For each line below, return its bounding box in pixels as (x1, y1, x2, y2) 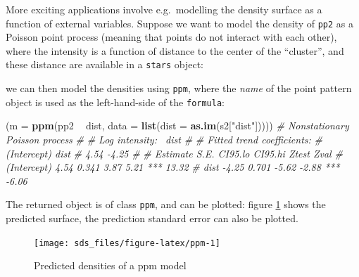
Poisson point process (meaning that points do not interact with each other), (6, 30, 337, 44)
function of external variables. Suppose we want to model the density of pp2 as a (6, 15, 353, 30)
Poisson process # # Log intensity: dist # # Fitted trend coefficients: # (6, 132, 322, 146)
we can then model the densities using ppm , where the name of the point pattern (6, 81, 352, 96)
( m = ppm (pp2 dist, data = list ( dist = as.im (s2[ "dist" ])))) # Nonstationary (6, 118, 349, 133)
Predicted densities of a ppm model (34, 258, 187, 273)
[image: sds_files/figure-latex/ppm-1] (34, 238, 220, 248)
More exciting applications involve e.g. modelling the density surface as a (6, 2, 322, 16)
